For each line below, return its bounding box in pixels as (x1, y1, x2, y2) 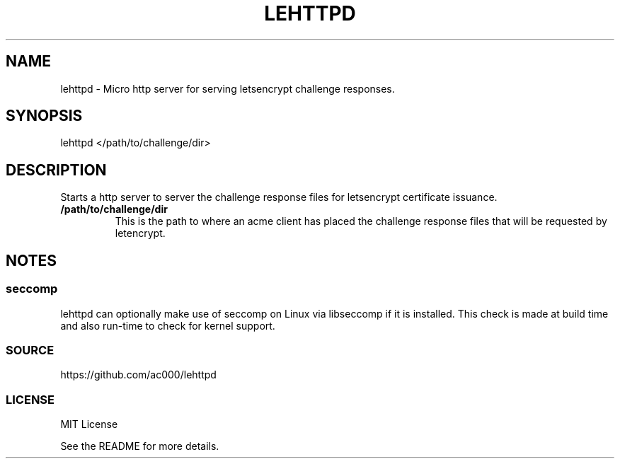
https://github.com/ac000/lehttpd (60, 369, 217, 381)
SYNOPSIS (6, 107, 83, 125)
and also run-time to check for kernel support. (60, 319, 275, 332)
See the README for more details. (60, 440, 219, 452)
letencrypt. (115, 227, 166, 240)
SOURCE (6, 342, 54, 357)
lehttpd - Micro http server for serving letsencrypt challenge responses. (60, 82, 395, 95)
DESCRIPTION (6, 161, 107, 179)
